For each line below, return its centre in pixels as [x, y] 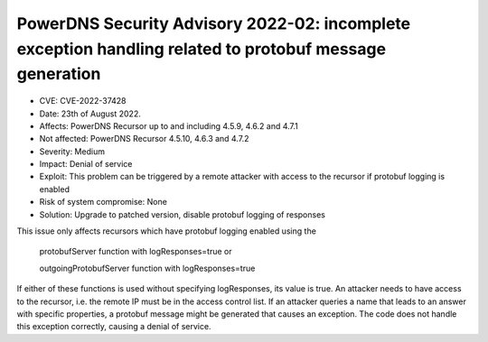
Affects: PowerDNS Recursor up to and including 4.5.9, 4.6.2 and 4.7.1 [169, 125]
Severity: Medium [72, 151]
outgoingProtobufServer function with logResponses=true [147, 268]
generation [59, 74]
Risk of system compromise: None [103, 202]
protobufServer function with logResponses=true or [136, 252]
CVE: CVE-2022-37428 [83, 101]
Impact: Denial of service [86, 164]
